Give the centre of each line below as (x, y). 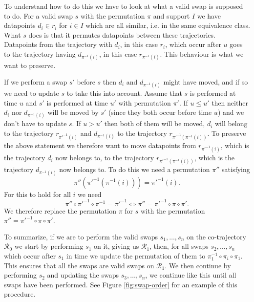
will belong (231, 123)
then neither (230, 102)
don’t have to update (35, 123)
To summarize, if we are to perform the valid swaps (81, 236)
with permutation (145, 102)
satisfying (236, 169)
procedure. (20, 294)
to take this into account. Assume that (124, 93)
